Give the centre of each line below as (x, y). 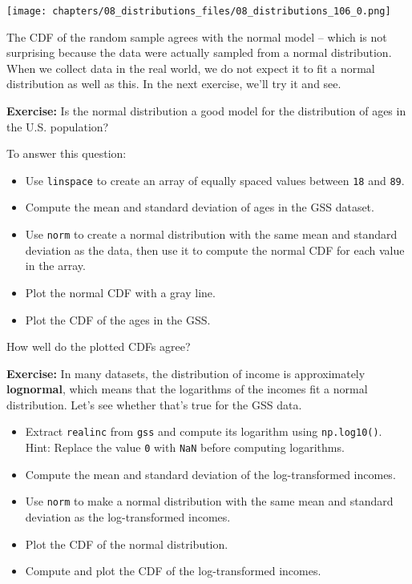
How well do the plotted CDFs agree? (99, 346)
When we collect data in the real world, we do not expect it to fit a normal (191, 68)
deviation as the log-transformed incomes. (128, 517)
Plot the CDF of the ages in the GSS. (118, 319)
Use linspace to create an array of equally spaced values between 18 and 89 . (215, 180)
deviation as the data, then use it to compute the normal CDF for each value (215, 250)
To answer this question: (67, 153)
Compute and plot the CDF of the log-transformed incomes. (173, 571)
